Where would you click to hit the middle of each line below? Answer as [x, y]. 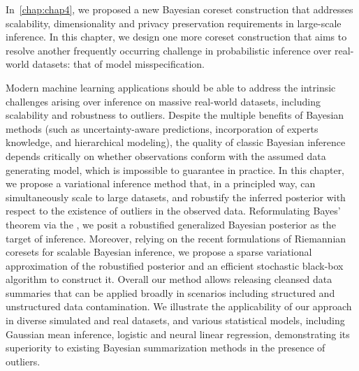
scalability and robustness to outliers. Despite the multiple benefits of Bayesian [175, 115]
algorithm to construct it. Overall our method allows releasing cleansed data [169, 279]
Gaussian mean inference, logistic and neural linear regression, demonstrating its [178, 334]
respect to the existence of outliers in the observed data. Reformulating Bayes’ [173, 211]
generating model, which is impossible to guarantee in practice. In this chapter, [175, 169]
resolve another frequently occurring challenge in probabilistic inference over [169, 50]
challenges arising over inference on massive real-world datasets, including [163, 101]
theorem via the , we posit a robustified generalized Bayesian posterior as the [171, 224]
